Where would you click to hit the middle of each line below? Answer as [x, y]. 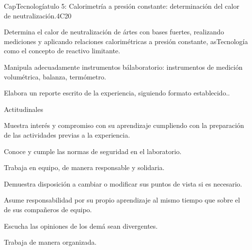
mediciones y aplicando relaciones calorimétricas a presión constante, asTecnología [126, 41]
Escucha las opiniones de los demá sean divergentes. [81, 226]
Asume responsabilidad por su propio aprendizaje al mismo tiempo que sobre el [122, 200]
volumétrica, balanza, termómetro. [55, 76]
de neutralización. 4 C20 [38, 15]
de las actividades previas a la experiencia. [67, 134]
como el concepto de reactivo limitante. [62, 51]
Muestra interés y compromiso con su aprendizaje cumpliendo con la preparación [124, 125]
